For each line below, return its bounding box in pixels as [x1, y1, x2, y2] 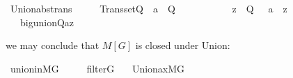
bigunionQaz [19, 14, 74, 29]
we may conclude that [6, 38, 100, 52]
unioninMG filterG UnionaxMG [10, 61, 185, 75]
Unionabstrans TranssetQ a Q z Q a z [10, 1, 287, 15]
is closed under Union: [135, 38, 230, 52]
